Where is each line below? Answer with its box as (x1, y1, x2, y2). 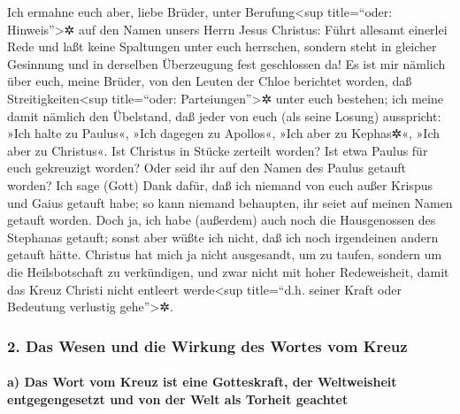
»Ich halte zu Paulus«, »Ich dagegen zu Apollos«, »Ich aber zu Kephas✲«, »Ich (7, 124, 440, 142)
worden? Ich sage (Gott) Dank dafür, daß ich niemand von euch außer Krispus (7, 175, 433, 194)
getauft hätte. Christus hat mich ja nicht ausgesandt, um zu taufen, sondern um (7, 245, 442, 264)
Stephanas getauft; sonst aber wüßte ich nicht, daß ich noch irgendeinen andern (7, 227, 439, 246)
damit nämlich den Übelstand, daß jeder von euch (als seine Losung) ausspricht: (7, 106, 441, 125)
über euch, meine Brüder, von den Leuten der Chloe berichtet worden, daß (7, 72, 412, 90)
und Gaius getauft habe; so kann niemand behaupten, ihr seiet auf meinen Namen (7, 193, 453, 211)
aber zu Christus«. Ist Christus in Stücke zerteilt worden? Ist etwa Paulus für (7, 141, 428, 159)
